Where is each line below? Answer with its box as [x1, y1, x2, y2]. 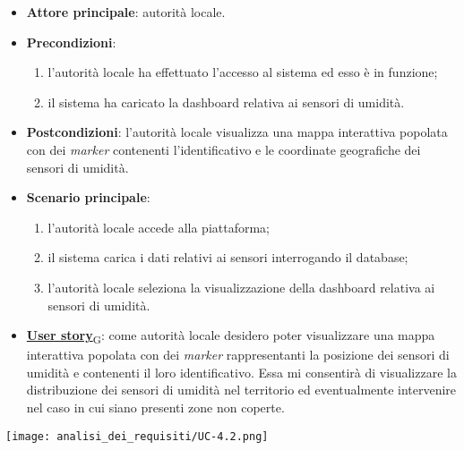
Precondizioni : [26, 32, 116, 51]
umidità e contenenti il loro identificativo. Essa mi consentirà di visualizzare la [26, 362, 457, 381]
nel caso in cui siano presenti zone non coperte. [26, 398, 285, 417]
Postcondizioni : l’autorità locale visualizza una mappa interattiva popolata [26, 123, 448, 141]
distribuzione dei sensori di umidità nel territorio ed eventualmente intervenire [26, 380, 457, 399]
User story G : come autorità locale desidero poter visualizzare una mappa [26, 326, 435, 346]
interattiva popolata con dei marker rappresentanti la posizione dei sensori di [26, 345, 450, 364]
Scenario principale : [26, 188, 150, 207]
